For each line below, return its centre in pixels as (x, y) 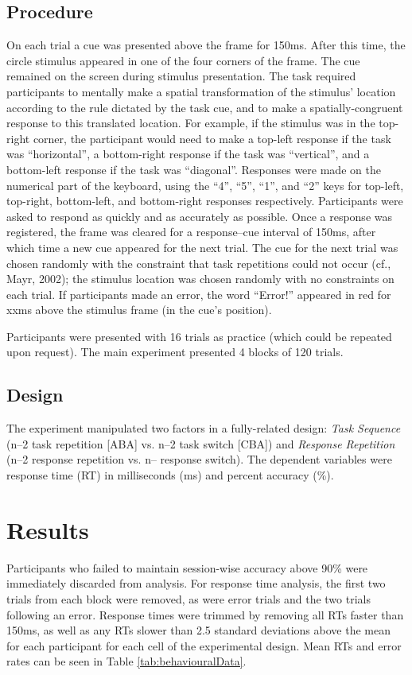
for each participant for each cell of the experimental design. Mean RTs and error (204, 645)
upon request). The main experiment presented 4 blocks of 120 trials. (175, 352)
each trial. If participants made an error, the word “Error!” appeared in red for (199, 294)
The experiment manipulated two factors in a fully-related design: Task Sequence (204, 428)
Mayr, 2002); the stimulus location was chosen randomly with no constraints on (200, 279)
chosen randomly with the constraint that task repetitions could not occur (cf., (199, 263)
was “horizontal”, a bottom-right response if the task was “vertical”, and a (188, 154)
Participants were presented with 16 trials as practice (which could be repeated (199, 336)
